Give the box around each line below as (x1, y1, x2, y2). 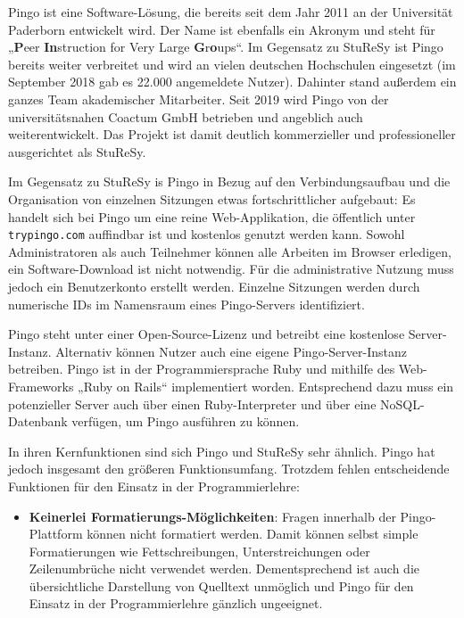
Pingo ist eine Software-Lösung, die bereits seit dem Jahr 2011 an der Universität (8, 3, 453, 21)
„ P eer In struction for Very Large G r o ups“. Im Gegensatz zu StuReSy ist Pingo (8, 37, 443, 56)
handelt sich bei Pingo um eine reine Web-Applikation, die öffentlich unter (8, 207, 416, 226)
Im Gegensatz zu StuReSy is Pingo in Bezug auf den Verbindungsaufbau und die (8, 172, 451, 191)
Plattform (29, 524, 83, 543)
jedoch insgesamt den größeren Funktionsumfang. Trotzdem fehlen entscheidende (8, 459, 450, 478)
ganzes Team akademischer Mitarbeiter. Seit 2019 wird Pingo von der (8, 89, 389, 108)
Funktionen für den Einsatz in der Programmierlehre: (8, 476, 300, 495)
